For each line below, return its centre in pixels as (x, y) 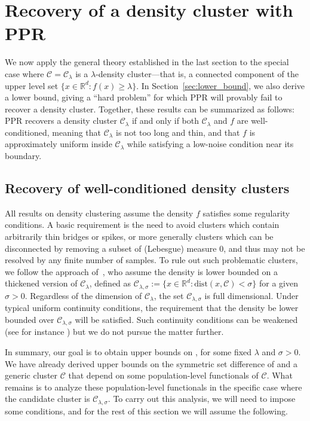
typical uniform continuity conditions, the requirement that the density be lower (152, 308)
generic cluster (31, 375)
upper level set (32, 85)
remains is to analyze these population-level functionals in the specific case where (154, 387)
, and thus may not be (264, 248)
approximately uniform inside (59, 144)
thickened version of (41, 283)
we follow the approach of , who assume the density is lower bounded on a (141, 271)
